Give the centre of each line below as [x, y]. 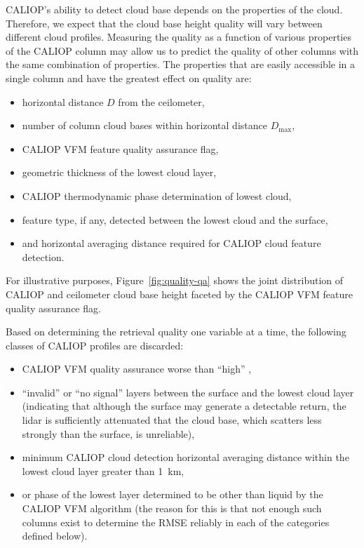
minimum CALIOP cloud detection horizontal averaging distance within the [186, 457]
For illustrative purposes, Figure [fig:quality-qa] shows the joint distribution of [175, 280]
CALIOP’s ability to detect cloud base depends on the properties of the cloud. [174, 9]
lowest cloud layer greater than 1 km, [103, 470]
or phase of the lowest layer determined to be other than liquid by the [173, 494]
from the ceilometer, [161, 101]
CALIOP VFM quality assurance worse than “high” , [137, 369]
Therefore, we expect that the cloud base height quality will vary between [164, 23]
